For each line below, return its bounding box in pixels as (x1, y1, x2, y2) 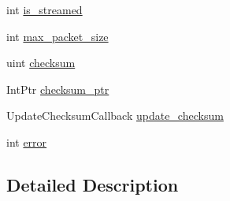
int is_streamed (6, 2, 83, 17)
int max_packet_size (6, 28, 109, 44)
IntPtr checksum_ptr (6, 80, 109, 97)
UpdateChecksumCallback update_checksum (6, 107, 224, 124)
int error (6, 133, 47, 150)
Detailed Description (6, 172, 179, 196)
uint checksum (6, 54, 76, 71)
